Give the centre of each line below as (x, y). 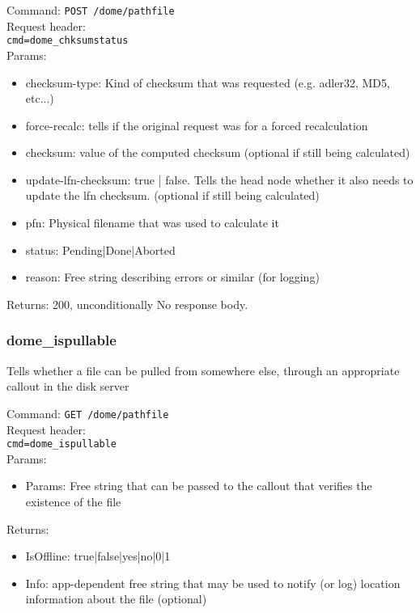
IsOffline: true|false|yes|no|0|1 (98, 556)
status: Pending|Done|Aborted (100, 249)
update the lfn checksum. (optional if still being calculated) (172, 195)
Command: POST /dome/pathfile (91, 10)
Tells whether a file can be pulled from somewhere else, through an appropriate (203, 370)
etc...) (40, 98)
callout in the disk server (68, 386)
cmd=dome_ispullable (62, 444)
